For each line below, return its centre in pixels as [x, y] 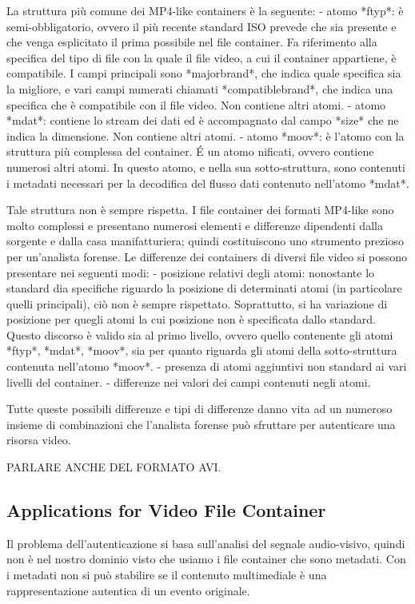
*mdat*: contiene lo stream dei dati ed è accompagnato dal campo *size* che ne [203, 120]
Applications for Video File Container [166, 510]
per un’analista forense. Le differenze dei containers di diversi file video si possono [207, 256]
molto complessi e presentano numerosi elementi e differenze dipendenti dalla [195, 225]
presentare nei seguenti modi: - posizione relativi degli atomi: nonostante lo [191, 272]
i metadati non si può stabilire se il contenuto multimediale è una [167, 575]
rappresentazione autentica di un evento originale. [128, 590]
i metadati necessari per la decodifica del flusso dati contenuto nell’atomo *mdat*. [208, 183]
